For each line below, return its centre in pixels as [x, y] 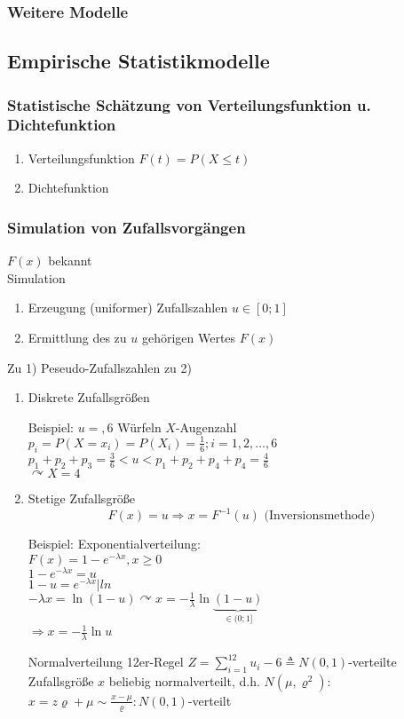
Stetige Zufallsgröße [82, 498]
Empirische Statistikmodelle [139, 61]
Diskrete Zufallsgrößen [89, 397]
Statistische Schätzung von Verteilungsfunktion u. [189, 104]
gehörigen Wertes [189, 337]
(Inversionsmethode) [320, 516]
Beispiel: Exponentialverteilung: [115, 544]
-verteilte [372, 662]
